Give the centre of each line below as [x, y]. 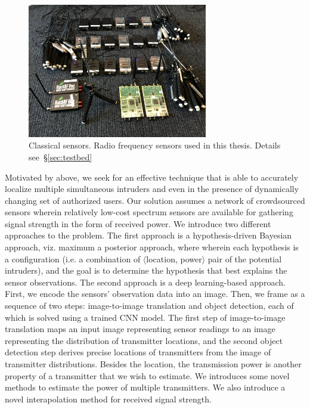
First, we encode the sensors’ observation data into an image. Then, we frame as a [155, 294]
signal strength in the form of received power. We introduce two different [138, 223]
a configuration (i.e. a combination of [73, 258]
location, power [174, 258]
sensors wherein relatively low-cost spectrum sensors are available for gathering [149, 212]
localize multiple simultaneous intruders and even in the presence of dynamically [152, 189]
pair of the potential [245, 258]
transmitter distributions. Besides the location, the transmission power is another [153, 364]
